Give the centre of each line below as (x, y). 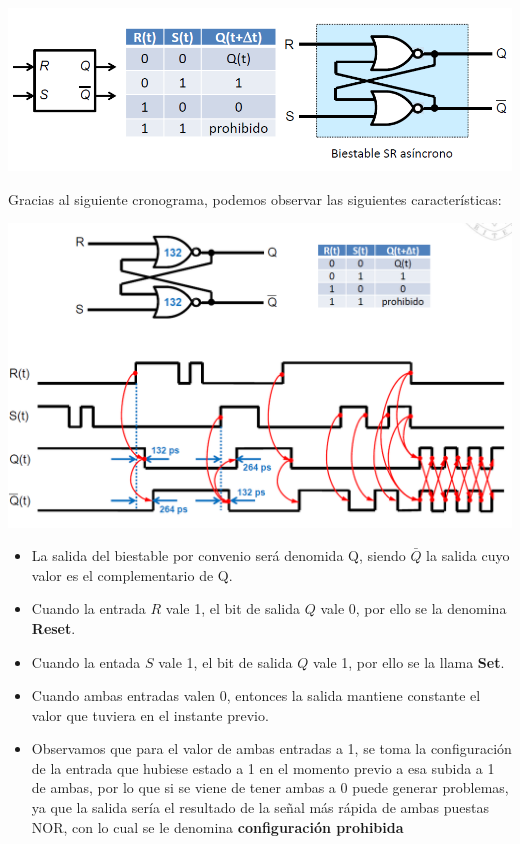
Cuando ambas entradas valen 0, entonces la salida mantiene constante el (256, 695)
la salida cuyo (468, 555)
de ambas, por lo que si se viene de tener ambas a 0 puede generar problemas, (270, 787)
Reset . (53, 627)
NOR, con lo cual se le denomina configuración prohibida (217, 826)
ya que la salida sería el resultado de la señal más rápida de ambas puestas (260, 807)
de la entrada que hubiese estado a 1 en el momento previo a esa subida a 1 (263, 767)
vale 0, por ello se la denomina (413, 608)
